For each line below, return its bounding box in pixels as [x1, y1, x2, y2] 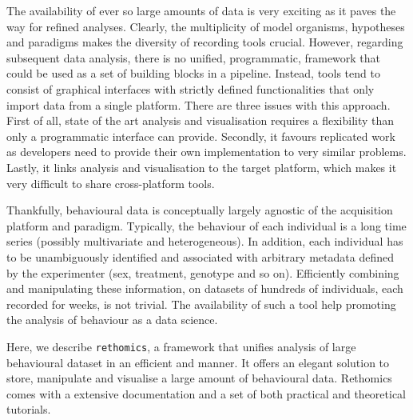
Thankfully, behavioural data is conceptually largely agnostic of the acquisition [6, 202, 393, 218]
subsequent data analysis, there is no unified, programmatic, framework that [6, 49, 381, 66]
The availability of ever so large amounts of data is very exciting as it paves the [6, 2, 396, 18]
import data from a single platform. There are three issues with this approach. [6, 96, 391, 113]
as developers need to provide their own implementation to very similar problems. [6, 143, 407, 160]
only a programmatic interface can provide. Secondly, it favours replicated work [6, 127, 395, 144]
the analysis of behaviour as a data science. [6, 311, 218, 328]
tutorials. [6, 401, 51, 418]
